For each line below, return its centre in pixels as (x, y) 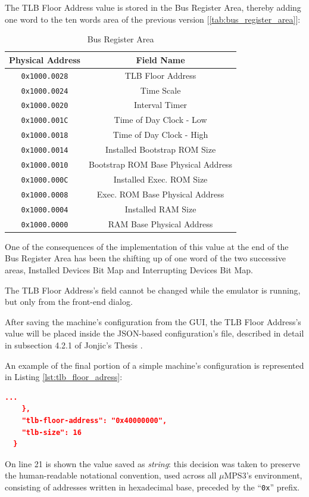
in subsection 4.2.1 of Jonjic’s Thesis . (74, 345)
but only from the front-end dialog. (69, 302)
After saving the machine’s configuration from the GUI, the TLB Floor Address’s (153, 321)
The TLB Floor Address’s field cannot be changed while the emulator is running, (153, 290)
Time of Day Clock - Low (160, 120)
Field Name (160, 59)
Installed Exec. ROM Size (160, 179)
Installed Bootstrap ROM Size (160, 149)
